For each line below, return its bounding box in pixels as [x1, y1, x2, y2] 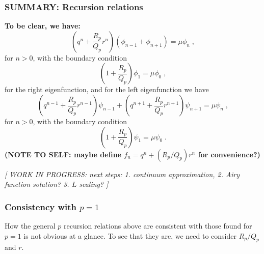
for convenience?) [198, 149, 260, 159]
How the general [5, 220, 56, 231]
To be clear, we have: [5, 20, 81, 31]
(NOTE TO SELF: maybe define [5, 149, 121, 159]
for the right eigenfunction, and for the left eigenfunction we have [5, 84, 209, 95]
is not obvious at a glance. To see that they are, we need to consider [23, 230, 236, 241]
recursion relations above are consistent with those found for [63, 220, 252, 231]
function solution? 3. [5, 179, 69, 189]
